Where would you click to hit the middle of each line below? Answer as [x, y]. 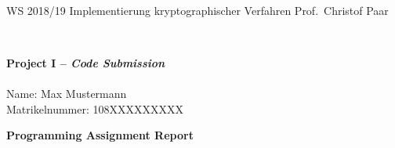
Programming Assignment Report [100, 135]
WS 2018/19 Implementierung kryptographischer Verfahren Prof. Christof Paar [197, 10]
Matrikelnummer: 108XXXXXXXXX [95, 108]
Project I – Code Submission [86, 62]
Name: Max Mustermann [67, 93]
